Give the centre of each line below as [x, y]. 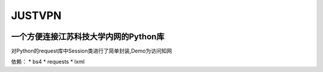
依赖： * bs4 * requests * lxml [48, 62]
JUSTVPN [36, 15]
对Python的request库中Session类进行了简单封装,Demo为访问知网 [92, 51]
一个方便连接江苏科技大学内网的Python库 [88, 37]
